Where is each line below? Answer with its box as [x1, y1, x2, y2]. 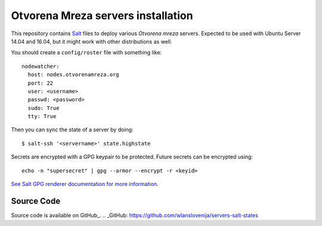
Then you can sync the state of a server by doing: [11, 126, 134, 134]
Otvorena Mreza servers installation [11, 9, 193, 22]
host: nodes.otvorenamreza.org [27, 72, 119, 78]
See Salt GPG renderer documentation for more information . [11, 181, 159, 188]
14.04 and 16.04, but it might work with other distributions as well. [11, 38, 172, 45]
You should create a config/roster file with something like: [11, 49, 162, 56]
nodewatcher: [21, 63, 60, 70]
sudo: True [27, 104, 60, 112]
